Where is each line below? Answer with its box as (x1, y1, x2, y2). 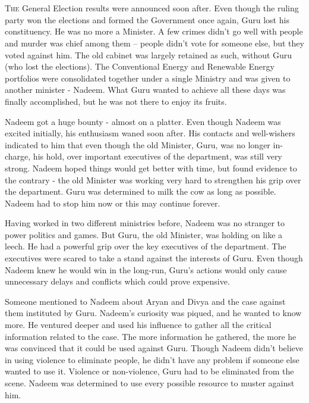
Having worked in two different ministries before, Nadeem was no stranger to (5, 217, 285, 229)
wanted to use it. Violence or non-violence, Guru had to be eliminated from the (5, 365, 294, 377)
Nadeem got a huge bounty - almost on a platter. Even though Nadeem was (5, 115, 281, 127)
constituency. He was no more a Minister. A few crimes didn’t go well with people (5, 25, 303, 38)
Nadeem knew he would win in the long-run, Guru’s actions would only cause (5, 263, 287, 276)
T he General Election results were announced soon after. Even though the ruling (5, 2, 299, 14)
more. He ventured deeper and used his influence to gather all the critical (5, 318, 272, 331)
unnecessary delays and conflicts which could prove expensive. (5, 275, 230, 288)
